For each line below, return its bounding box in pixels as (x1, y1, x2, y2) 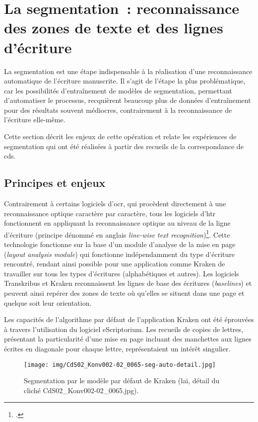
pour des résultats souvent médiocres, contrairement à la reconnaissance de (4, 104, 232, 115)
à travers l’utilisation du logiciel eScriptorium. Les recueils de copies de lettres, (4, 324, 243, 334)
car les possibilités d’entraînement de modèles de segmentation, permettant (4, 85, 232, 95)
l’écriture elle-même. (4, 114, 65, 125)
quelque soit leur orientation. (4, 297, 92, 308)
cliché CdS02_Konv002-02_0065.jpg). (24, 385, 139, 395)
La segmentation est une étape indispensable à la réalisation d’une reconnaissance (4, 66, 253, 76)
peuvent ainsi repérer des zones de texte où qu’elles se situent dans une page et (4, 288, 245, 298)
